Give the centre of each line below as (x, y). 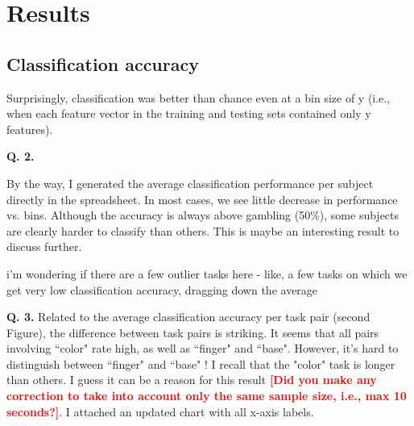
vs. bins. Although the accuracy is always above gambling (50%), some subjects (203, 215)
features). (30, 129)
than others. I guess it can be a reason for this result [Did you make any (192, 380)
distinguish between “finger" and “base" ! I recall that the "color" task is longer (201, 363)
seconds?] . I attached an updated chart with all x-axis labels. (160, 411)
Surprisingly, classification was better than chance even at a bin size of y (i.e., (199, 97)
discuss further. (44, 246)
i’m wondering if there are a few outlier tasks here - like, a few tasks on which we (207, 273)
